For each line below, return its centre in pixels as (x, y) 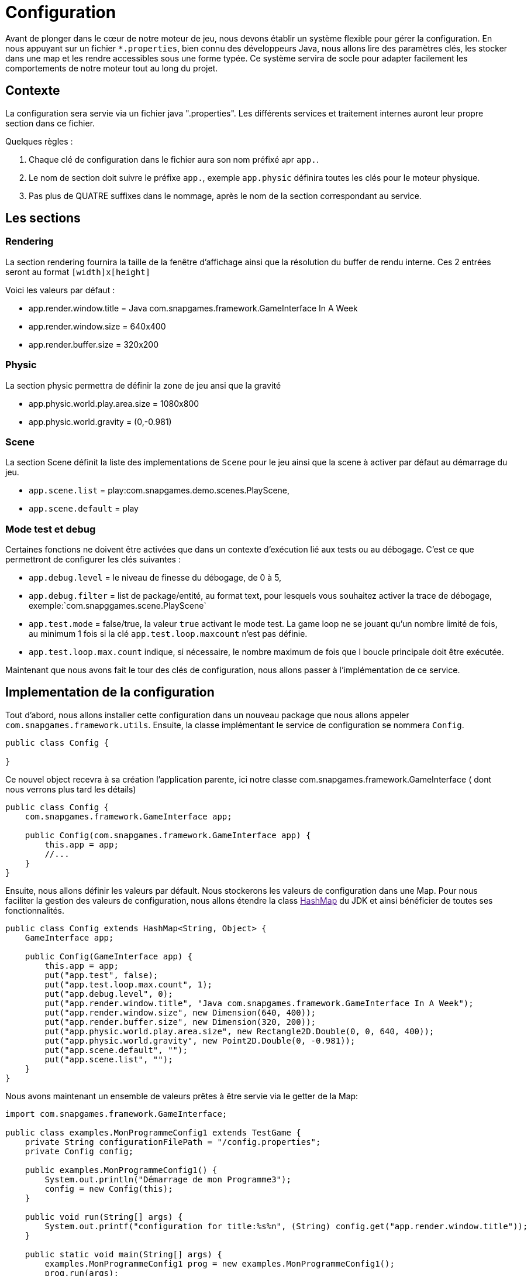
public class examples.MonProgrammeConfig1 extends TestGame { (153, 1132)
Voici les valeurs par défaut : (60, 290)
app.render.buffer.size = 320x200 (94, 344)
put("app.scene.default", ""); (116, 1050)
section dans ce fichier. (50, 123)
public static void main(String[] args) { (123, 1254)
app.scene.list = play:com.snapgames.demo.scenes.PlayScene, (159, 490)
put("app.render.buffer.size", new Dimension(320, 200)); (180, 1022)
